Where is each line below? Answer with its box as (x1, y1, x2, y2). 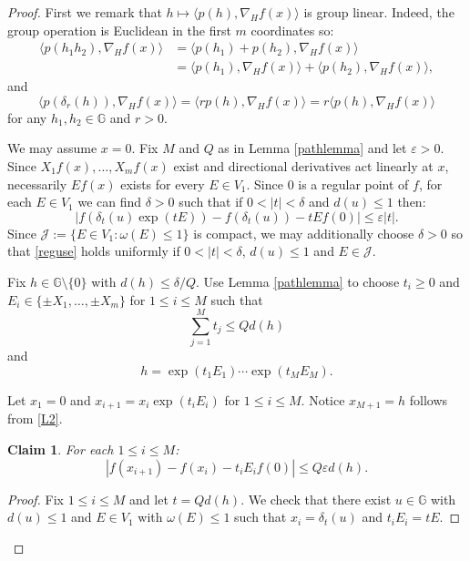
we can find (77, 192, 142, 211)
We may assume (7, 138, 97, 158)
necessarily (7, 174, 67, 193)
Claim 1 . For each (7, 439, 114, 458)
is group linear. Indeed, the (303, 3, 455, 21)
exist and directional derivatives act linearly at (173, 157, 434, 176)
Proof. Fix (7, 489, 64, 508)
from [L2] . (7, 409, 63, 428)
